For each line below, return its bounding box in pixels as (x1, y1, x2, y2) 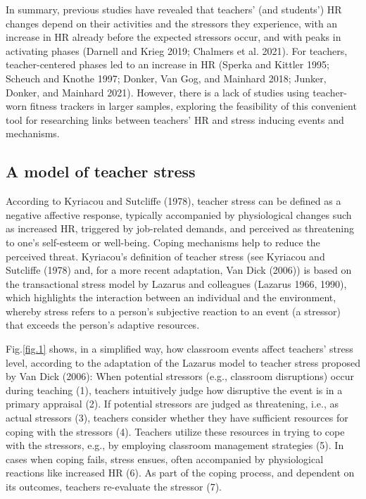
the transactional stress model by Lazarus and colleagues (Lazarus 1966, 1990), (6, 276, 347, 291)
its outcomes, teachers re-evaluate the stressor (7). (6, 479, 222, 494)
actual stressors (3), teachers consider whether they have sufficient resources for (6, 410, 348, 425)
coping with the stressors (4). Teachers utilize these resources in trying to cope (6, 424, 345, 438)
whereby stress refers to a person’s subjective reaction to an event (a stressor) (6, 303, 341, 318)
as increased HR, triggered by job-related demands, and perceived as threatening (6, 221, 355, 236)
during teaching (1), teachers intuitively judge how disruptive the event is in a (6, 382, 343, 397)
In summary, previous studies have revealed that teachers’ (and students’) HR (6, 2, 342, 16)
